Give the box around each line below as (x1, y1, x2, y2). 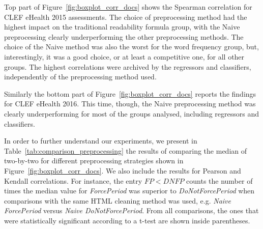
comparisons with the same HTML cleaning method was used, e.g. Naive (4, 195, 231, 206)
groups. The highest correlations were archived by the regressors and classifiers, (4, 61, 251, 72)
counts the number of (186, 175, 253, 186)
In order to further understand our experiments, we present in (4, 135, 197, 146)
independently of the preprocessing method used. (4, 71, 157, 82)
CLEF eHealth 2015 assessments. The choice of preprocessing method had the (4, 11, 247, 22)
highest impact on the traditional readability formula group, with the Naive (4, 21, 240, 32)
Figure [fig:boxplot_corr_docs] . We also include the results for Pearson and (4, 165, 241, 176)
